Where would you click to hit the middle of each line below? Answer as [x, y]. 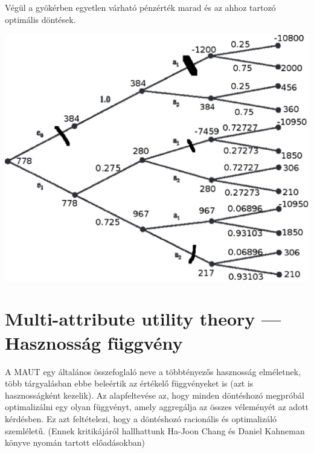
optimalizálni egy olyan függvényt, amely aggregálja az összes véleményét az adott [157, 407]
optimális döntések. [40, 19]
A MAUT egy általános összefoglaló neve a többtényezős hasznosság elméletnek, [153, 371]
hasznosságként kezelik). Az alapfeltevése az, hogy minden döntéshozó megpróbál [155, 395]
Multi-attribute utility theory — [143, 319]
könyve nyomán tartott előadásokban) [75, 442]
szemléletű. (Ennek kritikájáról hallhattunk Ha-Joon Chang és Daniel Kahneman [155, 430]
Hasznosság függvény [94, 342]
